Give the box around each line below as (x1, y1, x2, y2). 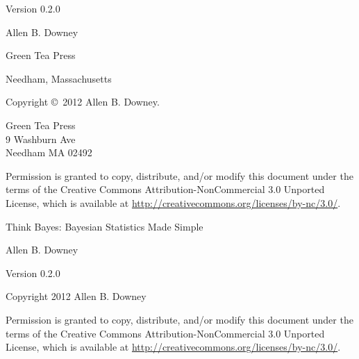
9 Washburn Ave (6, 131, 76, 146)
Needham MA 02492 (6, 145, 92, 160)
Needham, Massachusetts (6, 71, 112, 85)
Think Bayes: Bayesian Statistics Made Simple (6, 219, 203, 233)
